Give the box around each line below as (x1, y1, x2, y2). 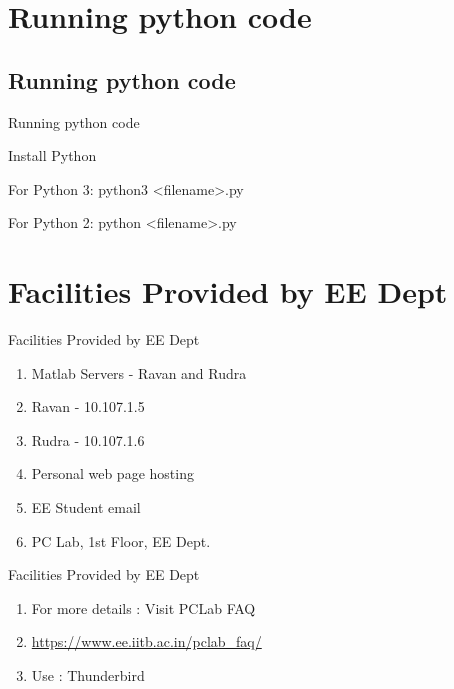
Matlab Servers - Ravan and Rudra (31, 362, 247, 383)
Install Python (8, 145, 97, 166)
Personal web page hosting (31, 463, 194, 484)
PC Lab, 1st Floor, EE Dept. (31, 530, 211, 551)
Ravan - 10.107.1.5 (31, 396, 145, 417)
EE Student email (31, 497, 141, 518)
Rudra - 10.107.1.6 (31, 429, 145, 450)
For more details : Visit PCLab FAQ (31, 597, 256, 618)
